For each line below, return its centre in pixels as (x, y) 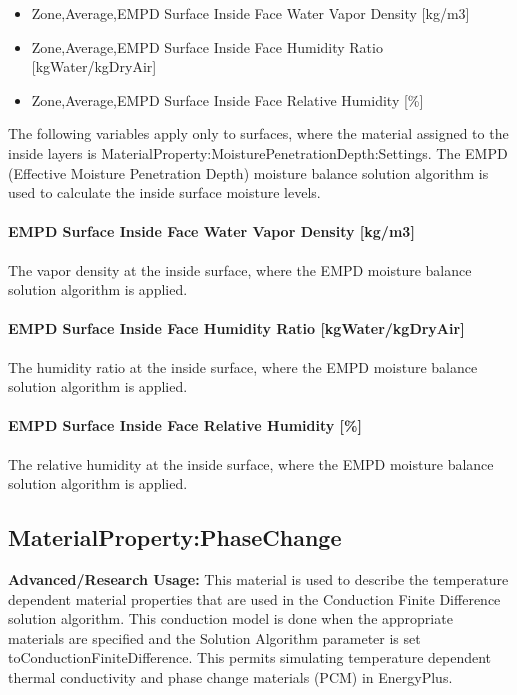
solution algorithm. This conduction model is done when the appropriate (230, 618)
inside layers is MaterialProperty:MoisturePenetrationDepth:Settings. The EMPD (258, 152)
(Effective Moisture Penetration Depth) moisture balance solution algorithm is (248, 172)
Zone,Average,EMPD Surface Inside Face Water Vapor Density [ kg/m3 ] (250, 13)
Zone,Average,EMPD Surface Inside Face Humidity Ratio (207, 46)
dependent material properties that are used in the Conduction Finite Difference (254, 598)
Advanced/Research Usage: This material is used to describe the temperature (258, 578)
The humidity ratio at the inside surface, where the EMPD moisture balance (243, 366)
